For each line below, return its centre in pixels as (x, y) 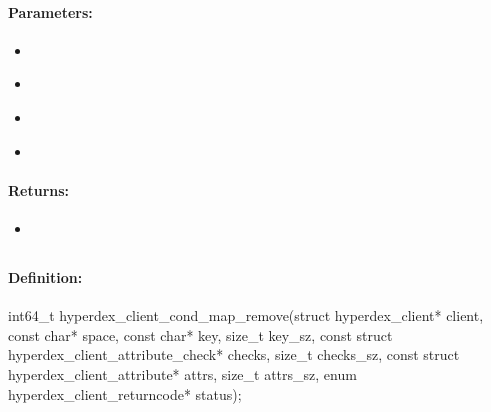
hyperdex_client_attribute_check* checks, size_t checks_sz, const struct (234, 354)
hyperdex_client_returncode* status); (125, 393)
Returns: (39, 189)
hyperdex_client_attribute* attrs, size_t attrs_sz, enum (182, 373)
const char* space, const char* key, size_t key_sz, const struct (200, 334)
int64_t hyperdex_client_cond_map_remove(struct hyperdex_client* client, (246, 315)
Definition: (45, 276)
